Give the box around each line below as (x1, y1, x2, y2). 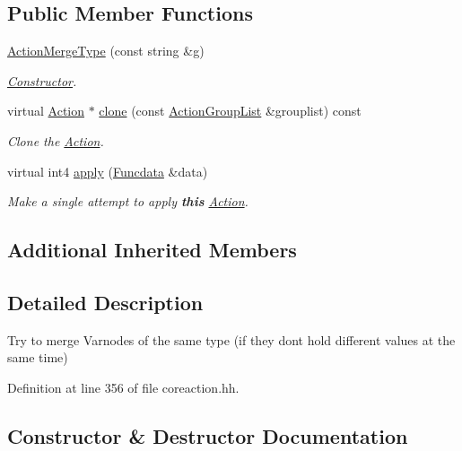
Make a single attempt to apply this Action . (7, 192, 248, 211)
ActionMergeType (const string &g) (7, 41, 205, 60)
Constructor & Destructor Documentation (7, 421, 408, 449)
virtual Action (7, 101, 85, 120)
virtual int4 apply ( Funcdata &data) (7, 161, 208, 180)
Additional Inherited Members (7, 236, 297, 264)
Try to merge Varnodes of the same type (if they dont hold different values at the (7, 330, 456, 349)
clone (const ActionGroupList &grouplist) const (99, 101, 362, 120)
